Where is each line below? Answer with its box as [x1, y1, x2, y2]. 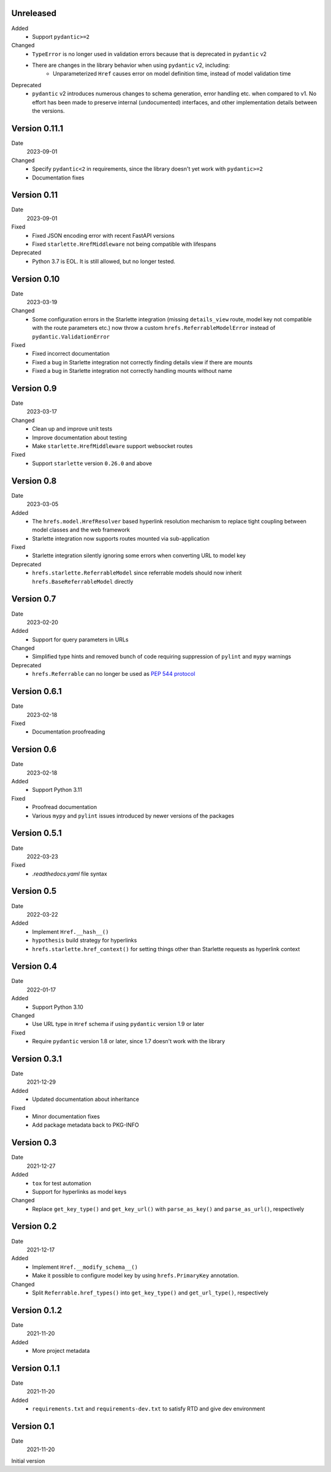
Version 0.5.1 [11, 828, 63, 839]
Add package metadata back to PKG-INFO [32, 1121, 139, 1129]
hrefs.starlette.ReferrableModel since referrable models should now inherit [32, 569, 242, 577]
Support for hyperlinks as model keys [32, 1188, 127, 1195]
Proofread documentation [32, 804, 97, 811]
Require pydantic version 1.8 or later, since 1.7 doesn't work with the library [32, 1038, 226, 1045]
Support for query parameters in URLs [32, 636, 129, 643]
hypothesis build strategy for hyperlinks [32, 937, 137, 944]
